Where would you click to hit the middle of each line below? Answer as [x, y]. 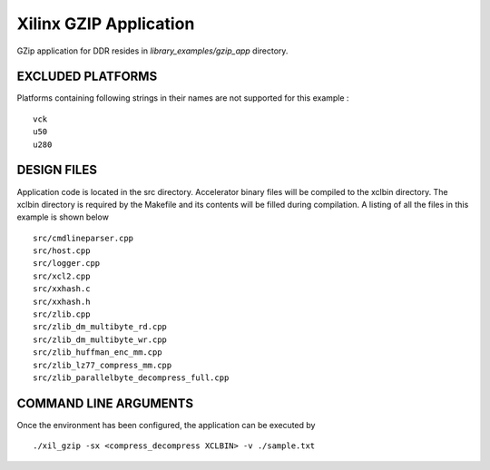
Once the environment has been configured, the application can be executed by [166, 425]
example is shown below [63, 217]
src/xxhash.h [62, 301]
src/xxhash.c [62, 289]
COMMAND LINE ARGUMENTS [105, 403]
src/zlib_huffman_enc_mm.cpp [98, 352]
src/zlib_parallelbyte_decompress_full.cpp [131, 378]
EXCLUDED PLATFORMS [87, 77]
